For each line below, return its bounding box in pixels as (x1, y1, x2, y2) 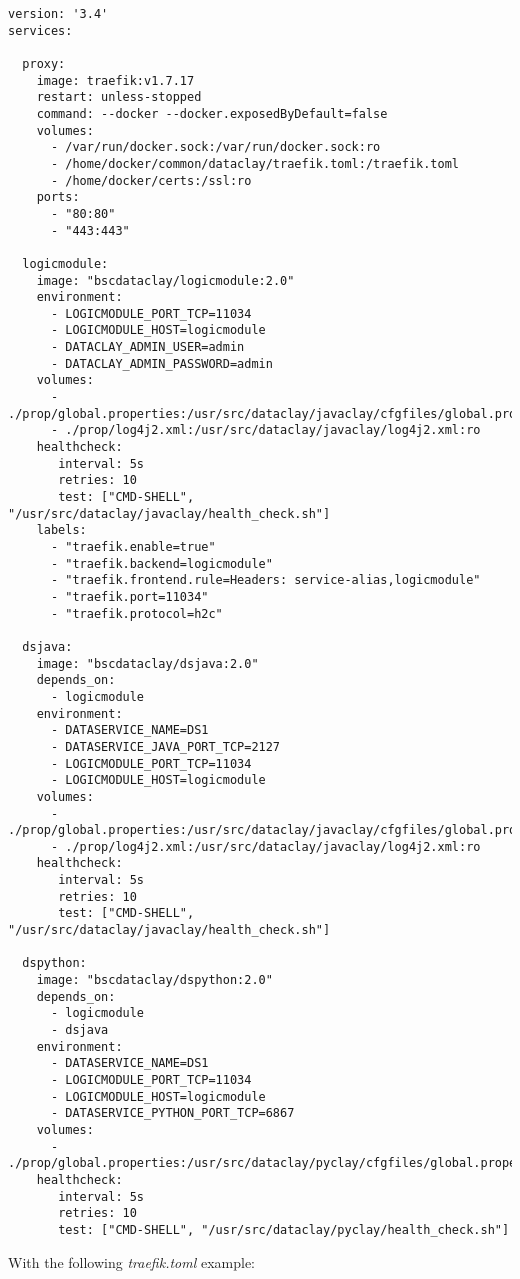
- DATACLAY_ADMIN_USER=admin (50, 340, 245, 355)
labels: (36, 523, 87, 538)
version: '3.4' (8, 7, 109, 21)
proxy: (22, 56, 66, 71)
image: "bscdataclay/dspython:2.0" (36, 973, 273, 988)
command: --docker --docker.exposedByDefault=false (36, 106, 388, 121)
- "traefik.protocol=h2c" (50, 606, 223, 621)
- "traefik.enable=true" (50, 540, 216, 554)
